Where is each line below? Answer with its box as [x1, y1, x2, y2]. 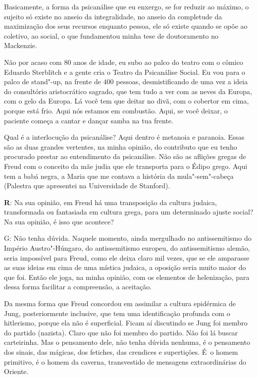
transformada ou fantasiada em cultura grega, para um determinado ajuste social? [4, 207, 254, 217]
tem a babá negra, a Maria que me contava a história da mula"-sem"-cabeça [4, 170, 234, 181]
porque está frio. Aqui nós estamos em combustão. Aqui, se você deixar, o [4, 105, 228, 115]
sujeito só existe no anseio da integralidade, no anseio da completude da [4, 11, 222, 21]
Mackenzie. [4, 40, 37, 51]
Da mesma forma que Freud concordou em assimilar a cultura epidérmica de [4, 298, 236, 309]
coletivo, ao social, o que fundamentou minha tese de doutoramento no [4, 30, 219, 41]
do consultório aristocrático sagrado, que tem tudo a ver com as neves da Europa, [4, 86, 252, 96]
